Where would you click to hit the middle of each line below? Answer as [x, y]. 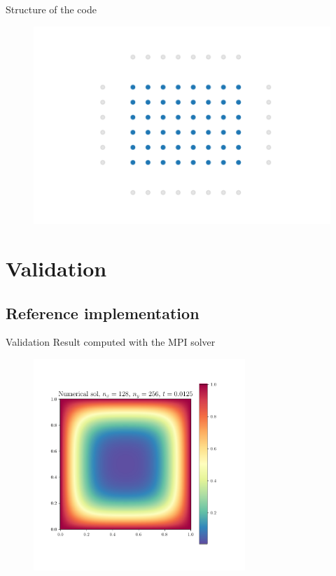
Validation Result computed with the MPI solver [111, 342]
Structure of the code [51, 9]
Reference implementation [103, 312]
